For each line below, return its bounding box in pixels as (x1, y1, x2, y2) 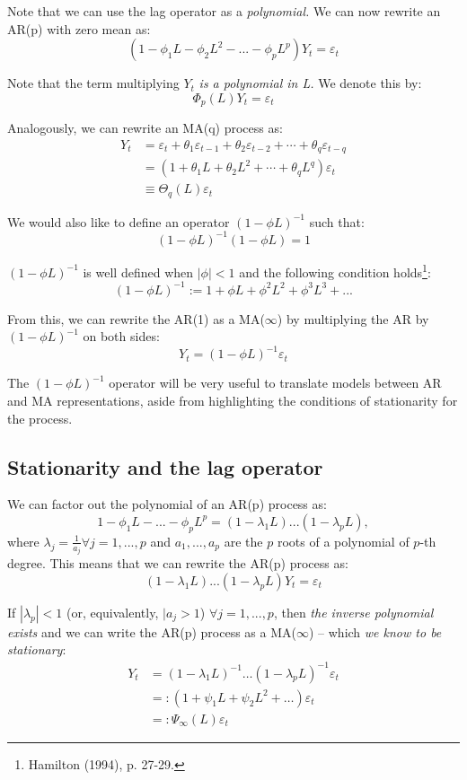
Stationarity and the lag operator (7, 452, 323, 480)
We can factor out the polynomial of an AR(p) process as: (7, 495, 327, 513)
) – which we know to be (308, 622, 442, 641)
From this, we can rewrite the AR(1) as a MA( (7, 309, 265, 328)
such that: (309, 212, 365, 231)
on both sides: (83, 327, 160, 346)
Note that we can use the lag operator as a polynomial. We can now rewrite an (7, 2, 441, 20)
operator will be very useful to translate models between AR (109, 373, 442, 392)
